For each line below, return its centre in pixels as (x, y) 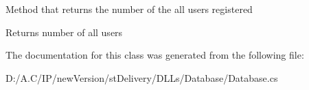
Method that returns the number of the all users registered (129, 9)
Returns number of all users (64, 32)
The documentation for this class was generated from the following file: (155, 55)
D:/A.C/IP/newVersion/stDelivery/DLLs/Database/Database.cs (142, 77)
